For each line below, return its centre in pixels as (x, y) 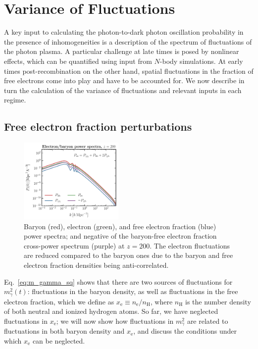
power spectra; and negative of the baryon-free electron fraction (120, 236)
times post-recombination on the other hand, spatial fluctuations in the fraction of (129, 71)
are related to (207, 321)
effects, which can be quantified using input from (78, 61)
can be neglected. (59, 340)
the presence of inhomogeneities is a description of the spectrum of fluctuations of (128, 41)
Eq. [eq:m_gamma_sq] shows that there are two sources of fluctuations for (118, 281)
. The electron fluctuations (190, 245)
